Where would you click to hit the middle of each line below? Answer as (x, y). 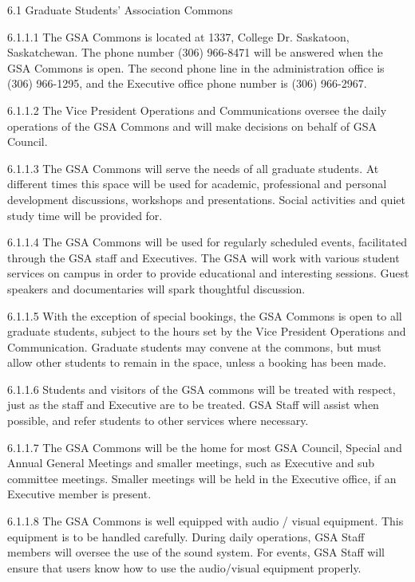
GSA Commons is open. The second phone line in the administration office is (196, 67)
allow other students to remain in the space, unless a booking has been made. (197, 362)
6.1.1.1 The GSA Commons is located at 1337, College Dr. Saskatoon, (178, 36)
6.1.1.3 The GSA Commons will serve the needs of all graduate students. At (193, 168)
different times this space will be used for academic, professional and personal (197, 184)
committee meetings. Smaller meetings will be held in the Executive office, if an (202, 478)
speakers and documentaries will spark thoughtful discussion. (156, 288)
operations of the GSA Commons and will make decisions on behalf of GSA (192, 126)
